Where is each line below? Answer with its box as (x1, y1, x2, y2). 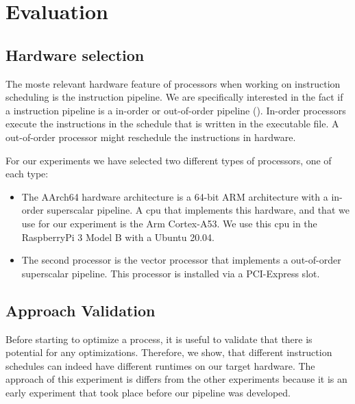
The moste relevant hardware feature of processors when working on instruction (5, 76, 341, 90)
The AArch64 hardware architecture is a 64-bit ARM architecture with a (21, 189, 328, 203)
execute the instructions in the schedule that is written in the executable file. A (5, 116, 339, 131)
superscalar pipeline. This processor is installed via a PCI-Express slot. (21, 266, 320, 280)
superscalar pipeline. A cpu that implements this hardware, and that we (47, 203, 350, 217)
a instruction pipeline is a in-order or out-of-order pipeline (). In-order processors (5, 103, 346, 117)
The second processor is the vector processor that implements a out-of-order (21, 253, 341, 267)
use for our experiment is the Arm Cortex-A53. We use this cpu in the (21, 216, 317, 230)
